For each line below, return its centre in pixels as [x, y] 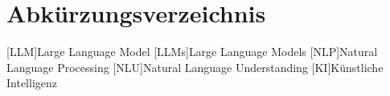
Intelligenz [32, 83]
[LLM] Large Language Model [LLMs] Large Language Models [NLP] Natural [192, 52]
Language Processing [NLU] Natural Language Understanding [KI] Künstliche [195, 67]
